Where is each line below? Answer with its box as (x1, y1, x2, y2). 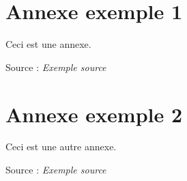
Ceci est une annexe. (5, 37, 91, 51)
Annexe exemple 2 (5, 100, 183, 128)
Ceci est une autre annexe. (5, 139, 117, 154)
